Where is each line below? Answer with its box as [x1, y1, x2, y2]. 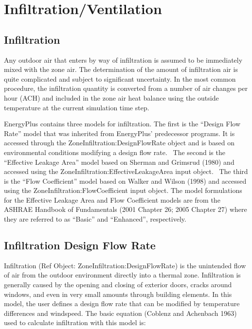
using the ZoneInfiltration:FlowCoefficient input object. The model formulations [4, 185, 242, 195]
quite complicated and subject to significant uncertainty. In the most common [4, 73, 236, 84]
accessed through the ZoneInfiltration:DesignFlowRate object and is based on [4, 138, 234, 148]
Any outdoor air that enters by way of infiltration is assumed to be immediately [4, 54, 243, 65]
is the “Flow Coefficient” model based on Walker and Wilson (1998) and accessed [4, 175, 247, 186]
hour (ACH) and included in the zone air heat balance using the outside [4, 92, 219, 103]
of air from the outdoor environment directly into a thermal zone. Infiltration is [4, 270, 241, 280]
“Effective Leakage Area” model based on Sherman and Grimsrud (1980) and [4, 156, 234, 167]
